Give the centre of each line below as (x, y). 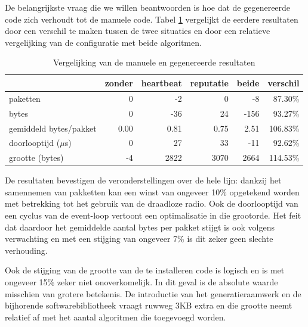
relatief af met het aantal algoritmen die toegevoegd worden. (115, 317)
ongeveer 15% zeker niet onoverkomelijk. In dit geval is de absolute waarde (141, 282)
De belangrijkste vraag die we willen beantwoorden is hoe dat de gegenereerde (148, 7)
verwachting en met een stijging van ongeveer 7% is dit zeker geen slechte (139, 239)
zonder (119, 82)
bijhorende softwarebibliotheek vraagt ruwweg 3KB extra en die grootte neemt (149, 305)
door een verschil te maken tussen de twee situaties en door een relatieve (138, 31)
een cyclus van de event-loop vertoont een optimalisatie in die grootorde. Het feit (153, 215)
